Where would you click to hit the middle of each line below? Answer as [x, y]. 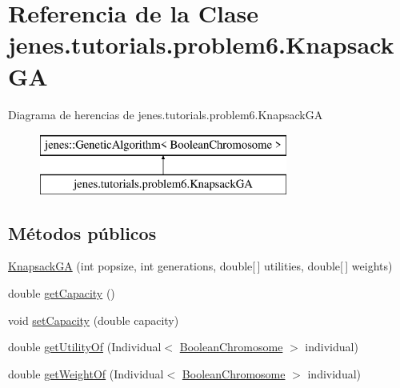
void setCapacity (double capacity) [94, 320]
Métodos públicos [82, 232]
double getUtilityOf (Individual [85, 347]
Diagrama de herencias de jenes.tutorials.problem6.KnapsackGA [166, 114]
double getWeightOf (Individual [86, 373]
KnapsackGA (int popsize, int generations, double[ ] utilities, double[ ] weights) [200, 266]
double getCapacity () [62, 293]
